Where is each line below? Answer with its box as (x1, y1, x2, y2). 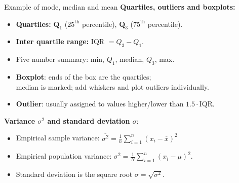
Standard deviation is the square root (16, 169, 133, 179)
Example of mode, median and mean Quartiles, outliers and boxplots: (4, 2, 235, 12)
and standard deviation (47, 115, 130, 126)
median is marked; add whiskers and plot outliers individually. (16, 81, 210, 92)
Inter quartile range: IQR (16, 36, 105, 47)
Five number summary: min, (16, 54, 104, 64)
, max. (154, 54, 175, 64)
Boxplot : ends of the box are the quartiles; (16, 71, 151, 82)
